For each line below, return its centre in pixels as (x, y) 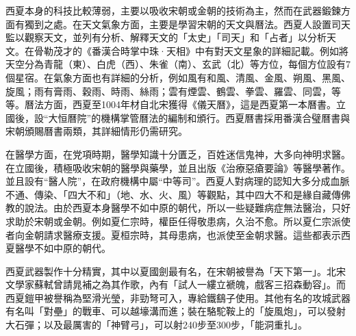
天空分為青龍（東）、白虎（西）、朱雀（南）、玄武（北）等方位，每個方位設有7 (178, 64)
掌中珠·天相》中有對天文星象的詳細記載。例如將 (239, 50)
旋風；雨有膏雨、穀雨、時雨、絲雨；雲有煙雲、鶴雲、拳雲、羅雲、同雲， (168, 91)
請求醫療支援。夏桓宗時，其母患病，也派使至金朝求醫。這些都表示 (192, 234)
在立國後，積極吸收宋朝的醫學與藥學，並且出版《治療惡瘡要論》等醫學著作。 (178, 167)
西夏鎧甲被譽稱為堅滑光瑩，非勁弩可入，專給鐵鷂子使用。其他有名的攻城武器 (178, 297)
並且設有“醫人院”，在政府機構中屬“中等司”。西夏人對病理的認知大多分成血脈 (178, 181)
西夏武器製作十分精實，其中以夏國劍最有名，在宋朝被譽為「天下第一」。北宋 (176, 271)
